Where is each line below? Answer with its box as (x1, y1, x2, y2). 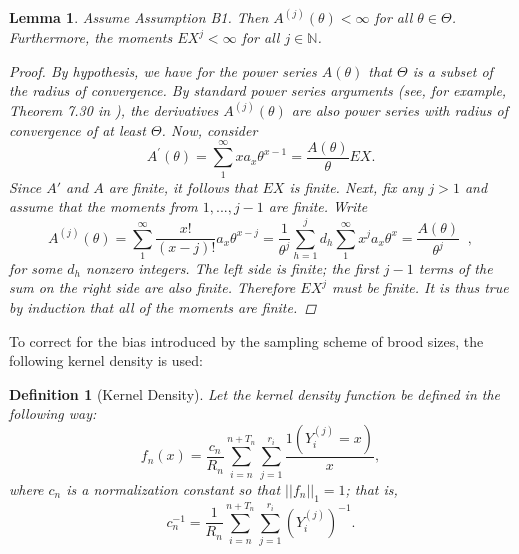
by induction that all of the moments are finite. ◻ (9, 297, 317, 318)
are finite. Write (268, 196, 368, 217)
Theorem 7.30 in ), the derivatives (9, 100, 219, 121)
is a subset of (412, 60, 493, 81)
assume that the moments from (9, 196, 198, 217)
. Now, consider (161, 119, 258, 140)
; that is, (345, 478, 398, 499)
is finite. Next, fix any (289, 176, 424, 197)
